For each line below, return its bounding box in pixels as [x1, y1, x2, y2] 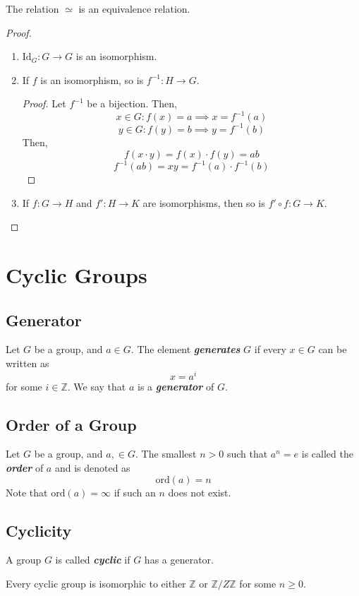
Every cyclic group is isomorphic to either [6, 576, 186, 591]
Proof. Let [22, 96, 66, 111]
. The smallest [135, 446, 197, 461]
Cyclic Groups [6, 261, 147, 290]
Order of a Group [6, 413, 137, 435]
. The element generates [130, 342, 241, 357]
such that [226, 446, 268, 461]
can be [318, 342, 347, 357]
